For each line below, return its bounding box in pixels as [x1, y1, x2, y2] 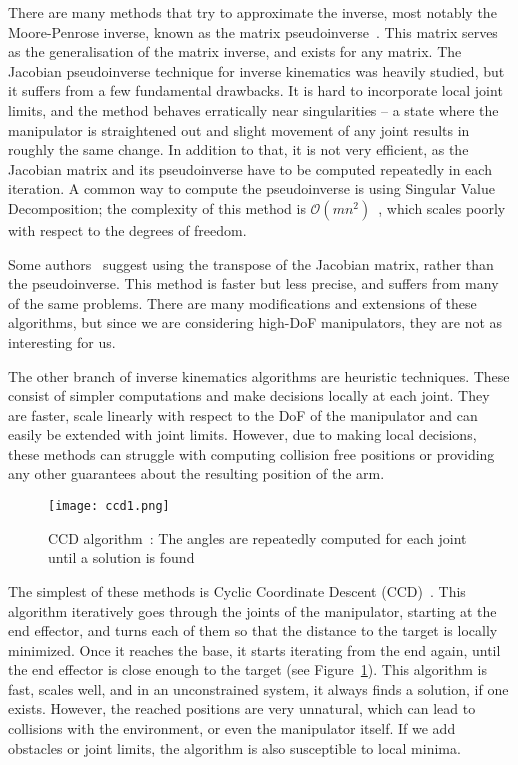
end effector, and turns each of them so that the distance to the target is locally [8, 620, 498, 641]
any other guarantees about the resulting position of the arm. [8, 463, 385, 484]
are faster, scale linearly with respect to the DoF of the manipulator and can [8, 404, 478, 425]
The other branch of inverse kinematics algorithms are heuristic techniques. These [8, 365, 510, 386]
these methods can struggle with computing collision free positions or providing [8, 443, 495, 464]
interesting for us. [8, 331, 116, 352]
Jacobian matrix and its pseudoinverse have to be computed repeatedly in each [8, 158, 492, 179]
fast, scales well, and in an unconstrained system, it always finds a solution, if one [8, 678, 509, 699]
